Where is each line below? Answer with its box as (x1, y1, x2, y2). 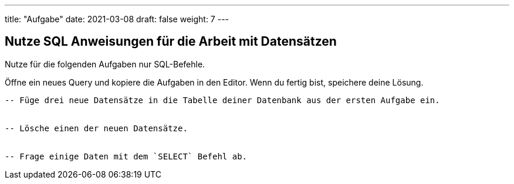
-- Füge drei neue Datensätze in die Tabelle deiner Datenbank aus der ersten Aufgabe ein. (5, 95, 440, 105)
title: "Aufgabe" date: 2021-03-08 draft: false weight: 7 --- (5, 14, 229, 24)
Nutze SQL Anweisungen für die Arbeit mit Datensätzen (5, 34, 337, 49)
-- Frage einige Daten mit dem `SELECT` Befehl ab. (5, 151, 248, 161)
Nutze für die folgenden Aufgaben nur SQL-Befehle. (5, 59, 205, 69)
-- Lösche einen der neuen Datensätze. (5, 123, 188, 133)
